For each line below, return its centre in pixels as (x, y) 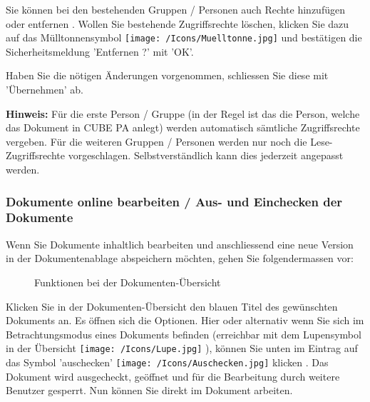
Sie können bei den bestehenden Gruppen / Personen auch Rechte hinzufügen (175, 9)
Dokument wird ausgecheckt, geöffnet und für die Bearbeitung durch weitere (173, 376)
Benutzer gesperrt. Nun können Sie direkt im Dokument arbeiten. (149, 390)
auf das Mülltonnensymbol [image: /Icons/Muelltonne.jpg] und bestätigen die (184, 37)
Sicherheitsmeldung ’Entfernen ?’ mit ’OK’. (100, 51)
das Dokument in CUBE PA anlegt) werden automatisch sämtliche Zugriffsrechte (183, 127)
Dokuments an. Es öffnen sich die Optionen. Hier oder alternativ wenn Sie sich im (185, 320)
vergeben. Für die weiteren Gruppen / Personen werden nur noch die (156, 141)
